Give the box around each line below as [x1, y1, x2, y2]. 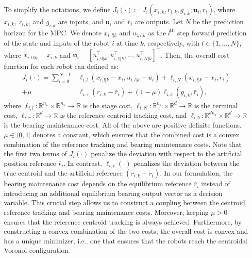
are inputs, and [58, 16, 103, 26]
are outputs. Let [134, 16, 183, 26]
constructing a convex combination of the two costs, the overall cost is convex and [4, 226, 248, 236]
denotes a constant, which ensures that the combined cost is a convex [33, 129, 239, 139]
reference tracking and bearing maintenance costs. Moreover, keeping [4, 207, 209, 217]
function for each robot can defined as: [4, 61, 118, 71]
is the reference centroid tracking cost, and [60, 110, 187, 120]
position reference [4, 158, 56, 168]
